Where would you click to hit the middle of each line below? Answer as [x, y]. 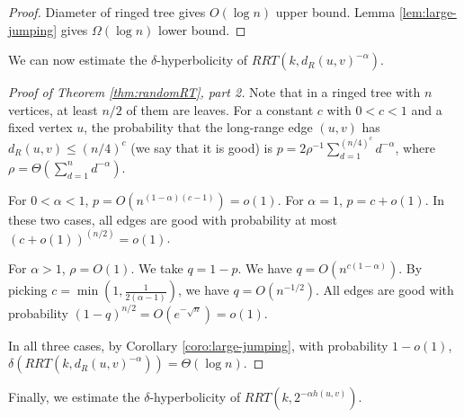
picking [28, 290]
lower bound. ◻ [202, 29]
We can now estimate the [78, 60]
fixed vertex [40, 127]
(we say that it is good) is [201, 147]
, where [415, 147]
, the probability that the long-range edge [198, 127]
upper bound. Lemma [335, 12]
